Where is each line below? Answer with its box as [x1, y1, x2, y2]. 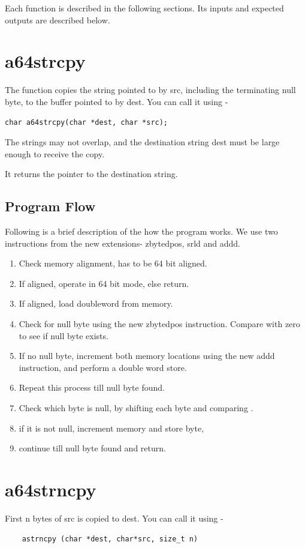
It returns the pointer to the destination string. [5, 167, 178, 180]
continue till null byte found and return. [19, 442, 166, 454]
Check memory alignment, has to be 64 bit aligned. [19, 257, 207, 269]
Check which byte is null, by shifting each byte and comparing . [19, 402, 253, 414]
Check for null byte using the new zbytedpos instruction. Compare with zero [19, 318, 300, 330]
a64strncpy [5, 477, 96, 501]
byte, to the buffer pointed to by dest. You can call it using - [5, 95, 228, 107]
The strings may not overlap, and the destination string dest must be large [5, 136, 280, 148]
